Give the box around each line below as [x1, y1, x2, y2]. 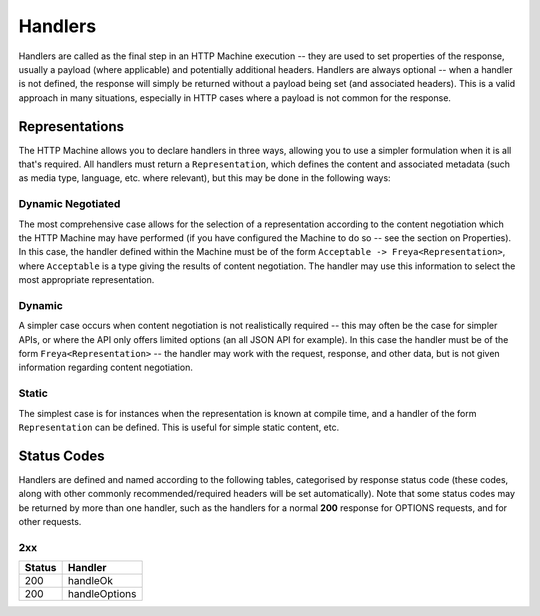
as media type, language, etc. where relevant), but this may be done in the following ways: [18, 172, 391, 184]
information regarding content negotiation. [18, 361, 194, 374]
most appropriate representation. [18, 274, 155, 286]
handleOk [67, 574, 114, 588]
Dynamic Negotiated [18, 197, 121, 211]
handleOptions [67, 587, 137, 601]
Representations [18, 118, 125, 135]
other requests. [18, 516, 82, 528]
